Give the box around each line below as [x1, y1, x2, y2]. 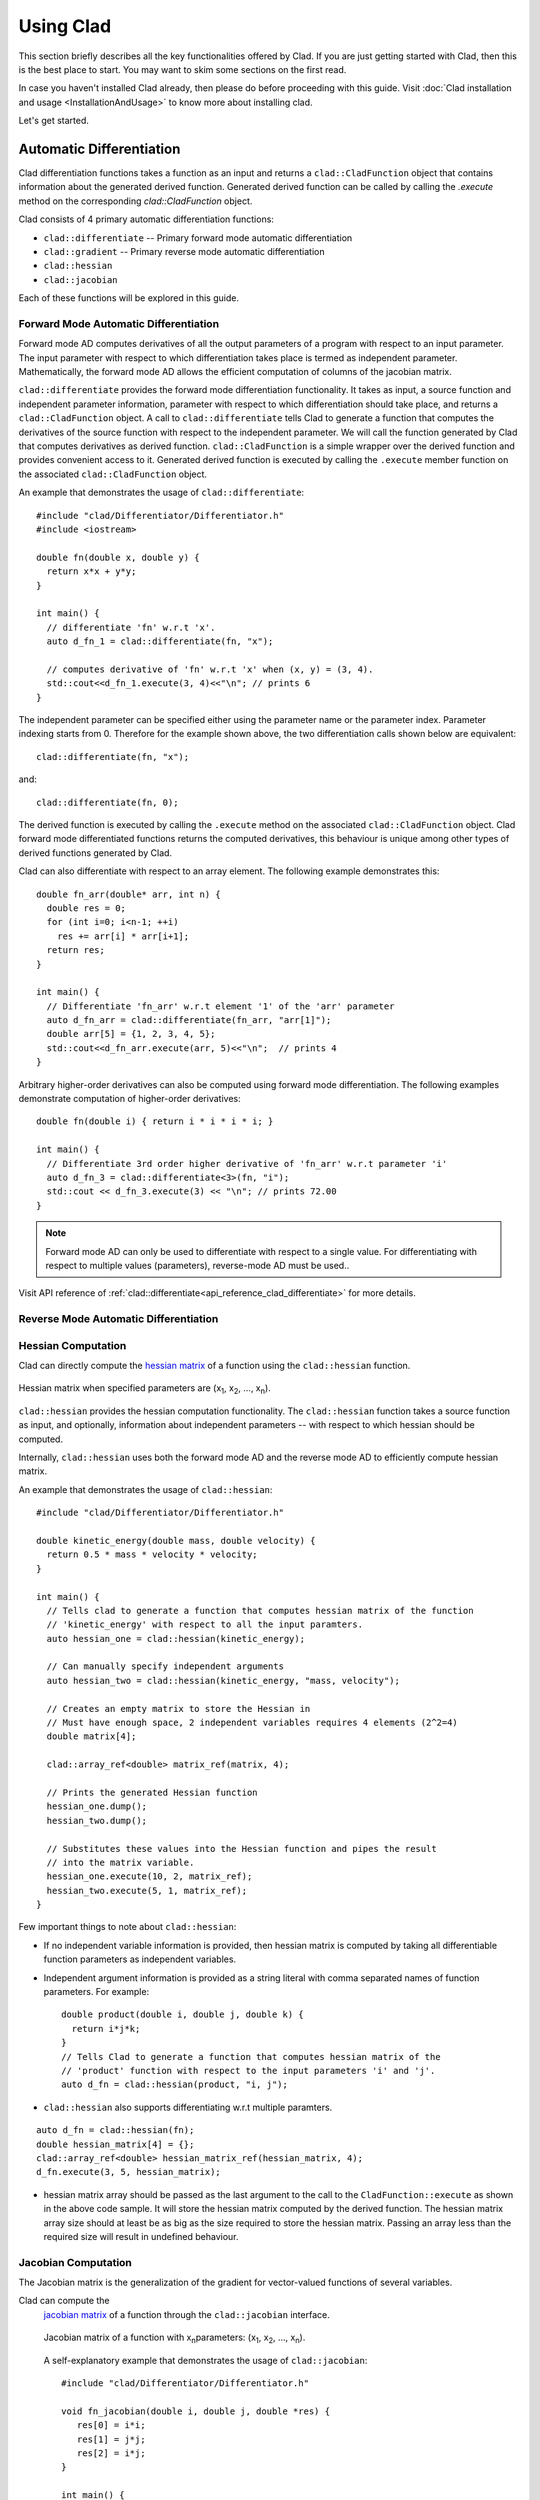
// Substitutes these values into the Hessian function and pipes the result [46, 1843, 437, 1854]
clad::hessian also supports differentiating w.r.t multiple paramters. [43, 2101, 333, 2113]
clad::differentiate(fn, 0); [36, 796, 179, 808]
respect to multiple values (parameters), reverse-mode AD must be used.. [45, 1259, 350, 1271]
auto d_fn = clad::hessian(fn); [36, 2125, 195, 2136]
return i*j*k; [71, 2023, 141, 2034]
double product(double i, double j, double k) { [61, 2009, 304, 2020]
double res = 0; [46, 902, 127, 914]
